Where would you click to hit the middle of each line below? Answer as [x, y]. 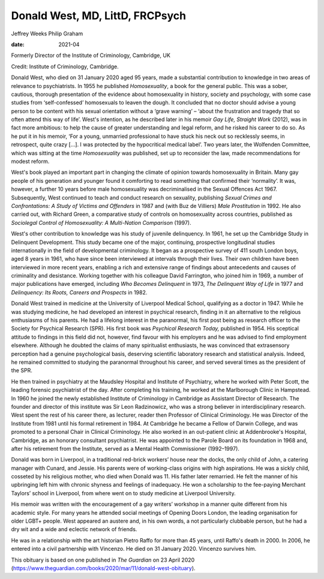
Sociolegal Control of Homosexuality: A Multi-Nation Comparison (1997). [101, 222]
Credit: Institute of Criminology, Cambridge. [65, 67]
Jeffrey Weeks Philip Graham [47, 34]
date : [18, 44]
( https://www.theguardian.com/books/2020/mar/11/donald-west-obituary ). [103, 568]
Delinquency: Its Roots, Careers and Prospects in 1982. [79, 292]
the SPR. [22, 370]
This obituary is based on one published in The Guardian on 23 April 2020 [103, 560]
